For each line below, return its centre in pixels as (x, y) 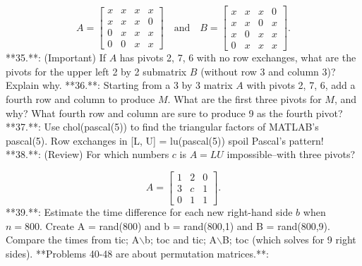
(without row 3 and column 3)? (268, 71)
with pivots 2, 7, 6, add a (301, 85)
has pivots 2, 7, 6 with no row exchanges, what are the (238, 58)
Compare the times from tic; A (73, 240)
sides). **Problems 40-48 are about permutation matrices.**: (137, 253)
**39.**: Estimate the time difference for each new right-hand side (149, 211)
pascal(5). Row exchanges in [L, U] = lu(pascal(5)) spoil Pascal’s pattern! (165, 140)
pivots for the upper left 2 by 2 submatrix (96, 71)
